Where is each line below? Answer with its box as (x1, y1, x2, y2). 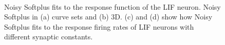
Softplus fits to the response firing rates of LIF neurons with (4, 21, 194, 32)
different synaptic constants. (4, 31, 93, 42)
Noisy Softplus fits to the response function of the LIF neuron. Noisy (4, 1, 221, 12)
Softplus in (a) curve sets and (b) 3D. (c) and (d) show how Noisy (4, 11, 213, 22)
